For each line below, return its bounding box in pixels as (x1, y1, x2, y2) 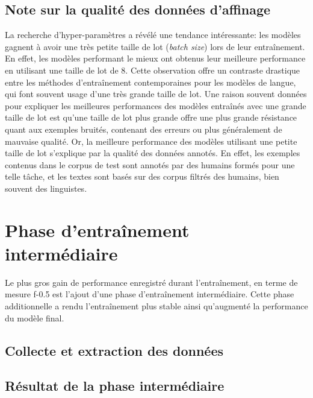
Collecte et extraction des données (5, 341, 224, 359)
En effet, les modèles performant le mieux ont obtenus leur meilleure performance (5, 52, 306, 65)
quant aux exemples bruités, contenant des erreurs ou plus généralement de (5, 122, 282, 135)
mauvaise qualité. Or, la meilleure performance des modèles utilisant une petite (5, 134, 297, 147)
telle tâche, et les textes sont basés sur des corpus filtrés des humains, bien (5, 170, 279, 183)
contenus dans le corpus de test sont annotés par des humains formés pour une (5, 158, 295, 171)
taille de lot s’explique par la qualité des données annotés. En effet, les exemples (5, 147, 300, 159)
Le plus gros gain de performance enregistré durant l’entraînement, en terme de (5, 276, 298, 288)
